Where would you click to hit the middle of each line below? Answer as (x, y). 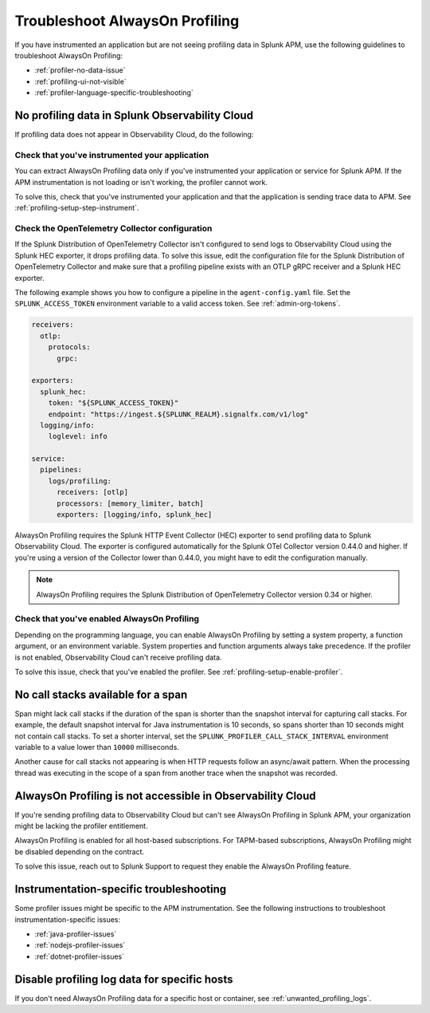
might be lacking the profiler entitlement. (81, 826)
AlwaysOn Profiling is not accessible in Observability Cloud (165, 796)
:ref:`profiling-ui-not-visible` (80, 81)
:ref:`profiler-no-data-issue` (80, 70)
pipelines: (61, 470)
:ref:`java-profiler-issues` (76, 934)
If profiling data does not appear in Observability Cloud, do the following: (134, 135)
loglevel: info (78, 436)
